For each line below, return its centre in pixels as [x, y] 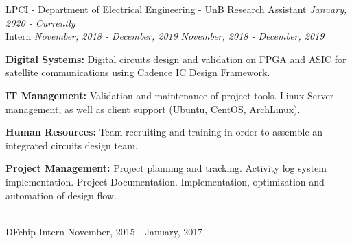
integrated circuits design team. [72, 145]
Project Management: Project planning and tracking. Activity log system [166, 168]
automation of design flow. [61, 195]
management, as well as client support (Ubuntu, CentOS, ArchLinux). [153, 108]
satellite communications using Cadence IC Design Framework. [138, 72]
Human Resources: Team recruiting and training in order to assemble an [164, 132]
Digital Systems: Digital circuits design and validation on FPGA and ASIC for [176, 59]
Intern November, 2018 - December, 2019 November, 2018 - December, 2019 [165, 36]
